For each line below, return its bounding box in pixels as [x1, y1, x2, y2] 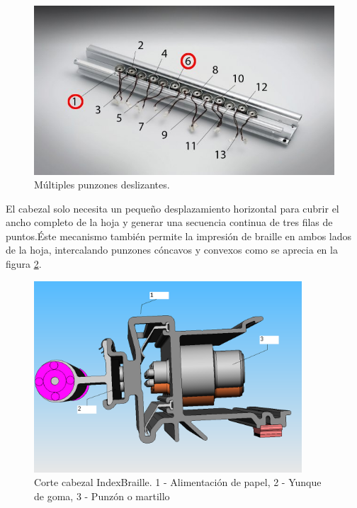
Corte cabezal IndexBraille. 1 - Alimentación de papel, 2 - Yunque [34, 475, 322, 490]
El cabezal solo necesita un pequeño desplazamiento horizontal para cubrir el [6, 201, 339, 215]
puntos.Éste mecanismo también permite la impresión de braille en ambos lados [6, 228, 352, 243]
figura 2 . [6, 256, 42, 271]
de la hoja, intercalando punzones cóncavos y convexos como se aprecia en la [6, 242, 338, 257]
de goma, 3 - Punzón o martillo [34, 489, 170, 503]
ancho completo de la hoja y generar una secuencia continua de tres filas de [6, 215, 333, 230]
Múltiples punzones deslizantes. [34, 177, 170, 192]
